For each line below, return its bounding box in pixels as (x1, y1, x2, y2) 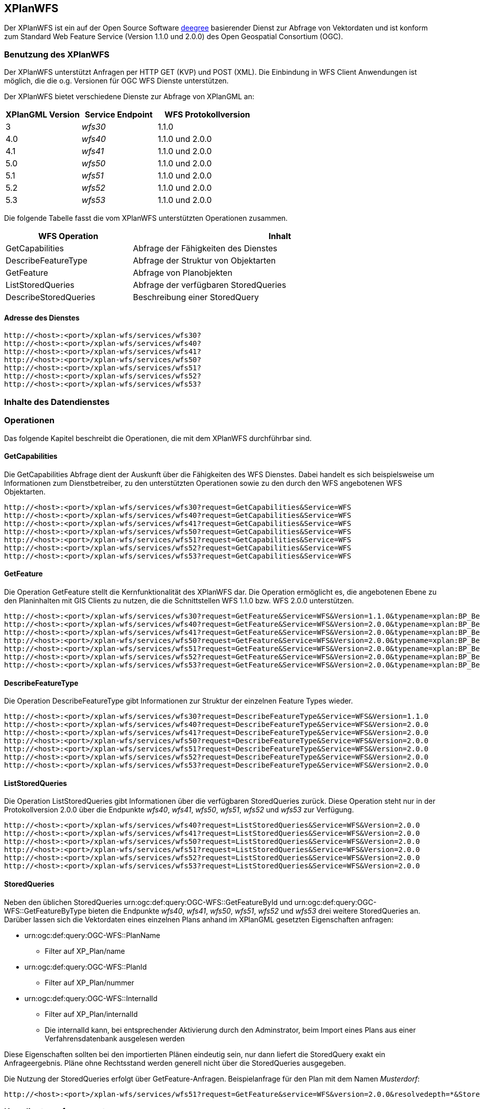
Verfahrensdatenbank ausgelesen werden (45, 1034, 185, 1043)
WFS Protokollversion (164, 109, 250, 120)
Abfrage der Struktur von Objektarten (133, 255, 276, 266)
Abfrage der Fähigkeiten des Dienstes (133, 243, 278, 254)
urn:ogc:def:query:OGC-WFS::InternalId (24, 994, 158, 1003)
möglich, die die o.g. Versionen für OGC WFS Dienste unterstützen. (4, 76, 229, 85)
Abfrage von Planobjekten (133, 268, 232, 278)
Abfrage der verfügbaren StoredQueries (133, 280, 286, 290)
